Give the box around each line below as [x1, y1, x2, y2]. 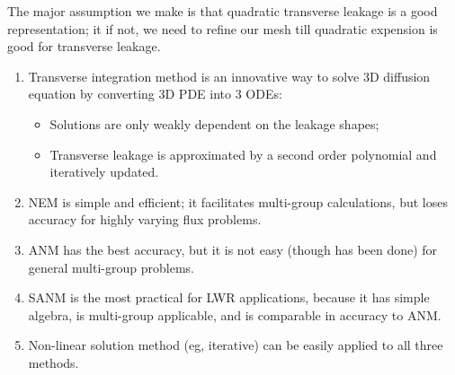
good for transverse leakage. [7, 37, 161, 56]
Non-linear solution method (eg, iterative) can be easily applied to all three [28, 336, 443, 354]
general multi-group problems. [28, 257, 194, 276]
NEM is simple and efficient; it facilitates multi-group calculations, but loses [28, 192, 448, 211]
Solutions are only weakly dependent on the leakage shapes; [49, 114, 379, 133]
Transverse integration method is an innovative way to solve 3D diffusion [28, 66, 431, 85]
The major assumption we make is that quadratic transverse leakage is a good [7, 2, 438, 20]
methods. [28, 353, 79, 371]
